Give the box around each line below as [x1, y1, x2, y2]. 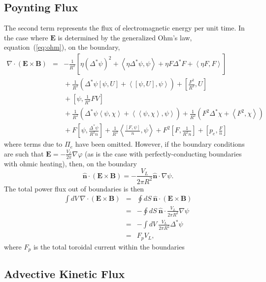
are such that [4, 148, 44, 158]
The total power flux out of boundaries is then [4, 183, 144, 193]
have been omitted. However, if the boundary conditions [75, 139, 245, 149]
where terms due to [4, 139, 63, 149]
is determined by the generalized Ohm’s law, [58, 32, 192, 42]
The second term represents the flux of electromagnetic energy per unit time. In [4, 23, 245, 33]
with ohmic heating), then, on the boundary [4, 158, 137, 168]
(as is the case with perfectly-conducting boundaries [84, 148, 242, 158]
